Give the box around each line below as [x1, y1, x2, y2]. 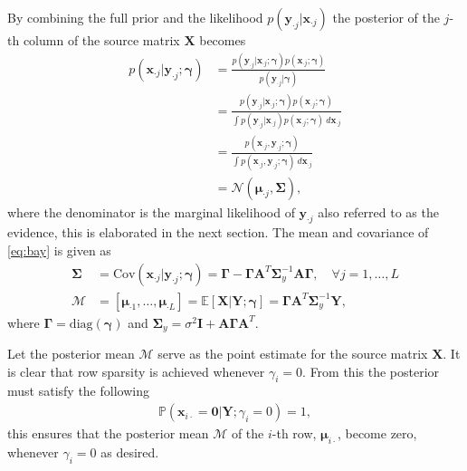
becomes [199, 31, 246, 49]
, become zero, [337, 424, 417, 443]
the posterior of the [332, 8, 440, 26]
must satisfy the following [7, 381, 149, 400]
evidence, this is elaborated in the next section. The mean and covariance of [7, 223, 429, 242]
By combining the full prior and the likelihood [7, 8, 263, 26]
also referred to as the [318, 202, 439, 221]
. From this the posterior [302, 361, 440, 380]
